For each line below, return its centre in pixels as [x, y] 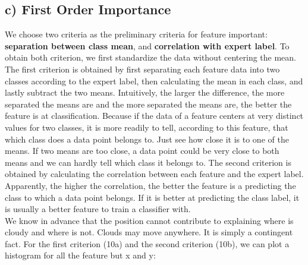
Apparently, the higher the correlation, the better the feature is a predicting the [150, 185]
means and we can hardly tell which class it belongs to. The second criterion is [148, 162]
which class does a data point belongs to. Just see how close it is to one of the [147, 139]
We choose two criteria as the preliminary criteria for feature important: [136, 34]
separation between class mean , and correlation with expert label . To [147, 45]
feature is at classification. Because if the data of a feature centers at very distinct [154, 116]
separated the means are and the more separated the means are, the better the [148, 104]
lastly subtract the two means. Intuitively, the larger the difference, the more [145, 92]
